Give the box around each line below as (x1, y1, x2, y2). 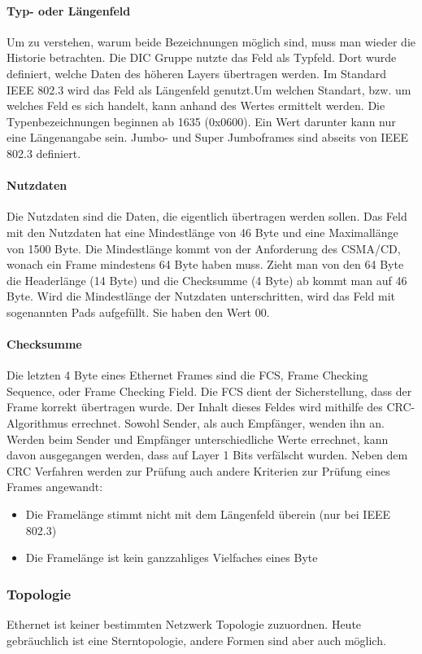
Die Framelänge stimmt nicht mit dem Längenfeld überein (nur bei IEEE (25, 506, 391, 523)
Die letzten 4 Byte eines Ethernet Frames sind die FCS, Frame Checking (7, 367, 368, 384)
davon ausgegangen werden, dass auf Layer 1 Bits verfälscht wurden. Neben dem (7, 446, 408, 463)
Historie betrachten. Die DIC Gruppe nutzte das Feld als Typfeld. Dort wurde (7, 49, 397, 66)
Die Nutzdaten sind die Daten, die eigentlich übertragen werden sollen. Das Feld (7, 208, 407, 225)
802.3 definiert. (7, 144, 81, 161)
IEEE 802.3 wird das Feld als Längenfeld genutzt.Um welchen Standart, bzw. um (7, 81, 411, 98)
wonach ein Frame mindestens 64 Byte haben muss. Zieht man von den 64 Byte (7, 256, 404, 273)
